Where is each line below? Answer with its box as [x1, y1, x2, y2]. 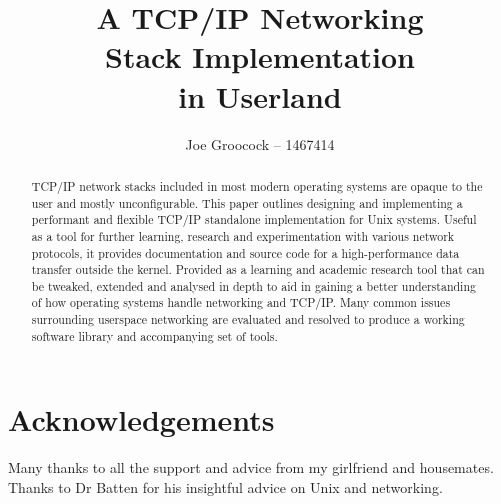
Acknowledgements [8, 399, 275, 440]
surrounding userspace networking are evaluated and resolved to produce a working [31, 311, 465, 328]
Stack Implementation [105, 36, 415, 77]
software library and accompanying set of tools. [31, 327, 278, 344]
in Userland [178, 75, 342, 116]
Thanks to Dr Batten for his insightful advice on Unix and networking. [8, 476, 443, 497]
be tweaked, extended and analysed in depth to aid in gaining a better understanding [31, 277, 476, 294]
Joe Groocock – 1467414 [185, 133, 335, 154]
